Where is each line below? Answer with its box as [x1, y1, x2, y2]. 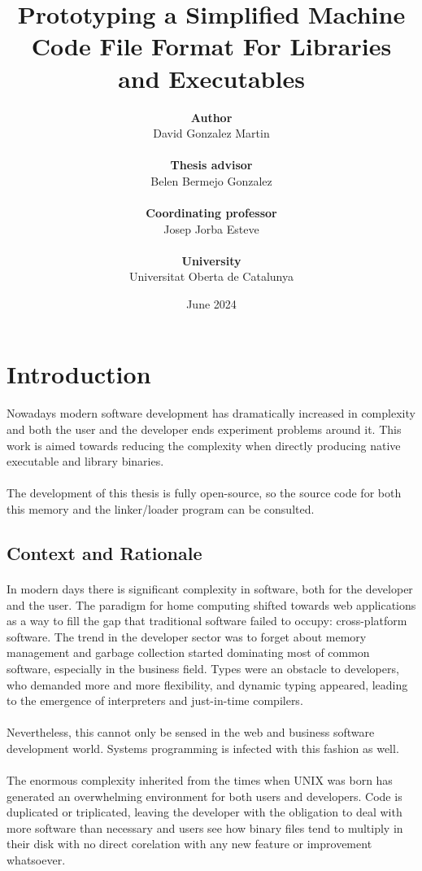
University [181, 252, 241, 269]
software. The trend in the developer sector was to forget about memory [7, 628, 367, 645]
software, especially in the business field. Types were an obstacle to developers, [7, 659, 399, 676]
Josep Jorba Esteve [163, 220, 259, 237]
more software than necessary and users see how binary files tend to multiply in [7, 819, 403, 836]
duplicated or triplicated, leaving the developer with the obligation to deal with [7, 803, 402, 821]
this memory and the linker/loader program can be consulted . [7, 500, 315, 517]
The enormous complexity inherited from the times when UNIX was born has [7, 772, 393, 789]
